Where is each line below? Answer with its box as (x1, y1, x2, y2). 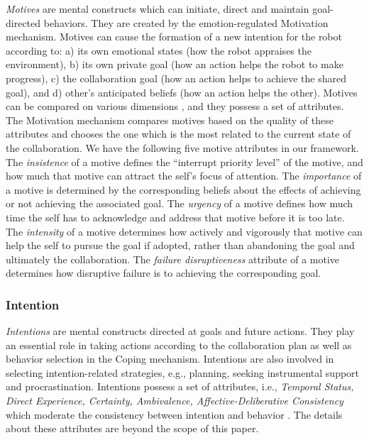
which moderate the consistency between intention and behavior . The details (6, 407, 343, 422)
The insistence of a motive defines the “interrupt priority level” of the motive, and (6, 154, 363, 169)
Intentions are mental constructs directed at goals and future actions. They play (6, 324, 355, 339)
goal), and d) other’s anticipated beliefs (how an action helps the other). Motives (6, 84, 358, 99)
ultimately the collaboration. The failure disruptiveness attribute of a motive (6, 251, 340, 266)
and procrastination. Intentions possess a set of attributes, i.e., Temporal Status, (6, 379, 354, 394)
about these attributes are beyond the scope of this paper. (6, 421, 259, 436)
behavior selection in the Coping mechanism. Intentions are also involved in (6, 351, 334, 366)
